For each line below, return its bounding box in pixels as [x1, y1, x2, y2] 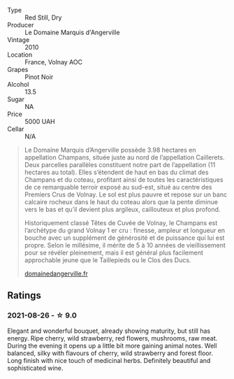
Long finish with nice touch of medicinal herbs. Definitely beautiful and [7, 356, 211, 364]
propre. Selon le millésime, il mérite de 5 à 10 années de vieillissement [24, 241, 226, 249]
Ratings [7, 289, 42, 301]
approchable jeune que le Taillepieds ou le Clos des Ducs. [24, 256, 191, 264]
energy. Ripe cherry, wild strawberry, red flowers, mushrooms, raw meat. [7, 334, 218, 342]
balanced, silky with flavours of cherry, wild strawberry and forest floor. [7, 349, 213, 357]
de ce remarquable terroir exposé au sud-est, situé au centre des [24, 183, 212, 191]
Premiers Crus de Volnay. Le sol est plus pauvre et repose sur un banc [24, 190, 228, 199]
